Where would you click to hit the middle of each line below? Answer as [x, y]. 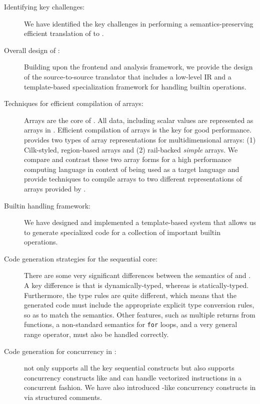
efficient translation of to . [64, 33]
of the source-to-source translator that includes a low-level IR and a [128, 76]
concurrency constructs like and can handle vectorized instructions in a [133, 377]
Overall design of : [32, 50]
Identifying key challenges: [44, 6]
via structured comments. [63, 397]
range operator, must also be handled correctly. [96, 334]
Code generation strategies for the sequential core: [81, 258]
